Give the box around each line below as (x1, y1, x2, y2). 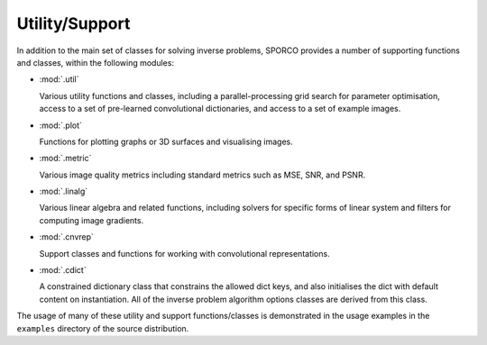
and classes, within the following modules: (16, 57, 175, 68)
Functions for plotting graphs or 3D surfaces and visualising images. (39, 136, 293, 147)
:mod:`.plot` (39, 120, 83, 131)
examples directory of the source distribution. (16, 322, 189, 333)
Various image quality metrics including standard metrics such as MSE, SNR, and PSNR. (39, 169, 366, 180)
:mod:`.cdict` (39, 265, 87, 276)
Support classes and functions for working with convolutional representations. (39, 248, 330, 259)
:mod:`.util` (39, 74, 80, 85)
